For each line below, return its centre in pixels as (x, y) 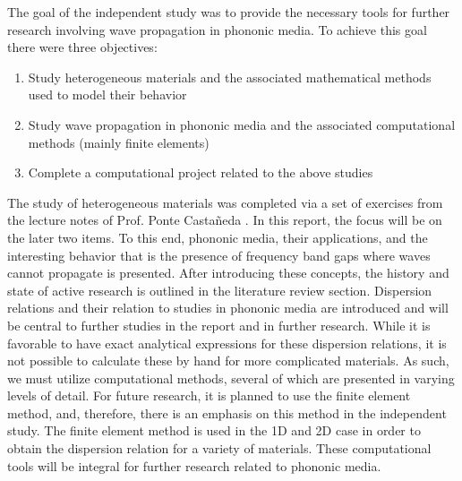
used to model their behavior (107, 94)
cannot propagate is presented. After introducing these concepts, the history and (228, 273)
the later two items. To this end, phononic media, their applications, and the (218, 237)
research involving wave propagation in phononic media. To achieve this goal (217, 29)
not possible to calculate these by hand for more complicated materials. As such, (228, 361)
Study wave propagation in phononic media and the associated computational (242, 124)
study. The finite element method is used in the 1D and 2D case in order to (214, 430)
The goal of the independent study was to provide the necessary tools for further (229, 12)
